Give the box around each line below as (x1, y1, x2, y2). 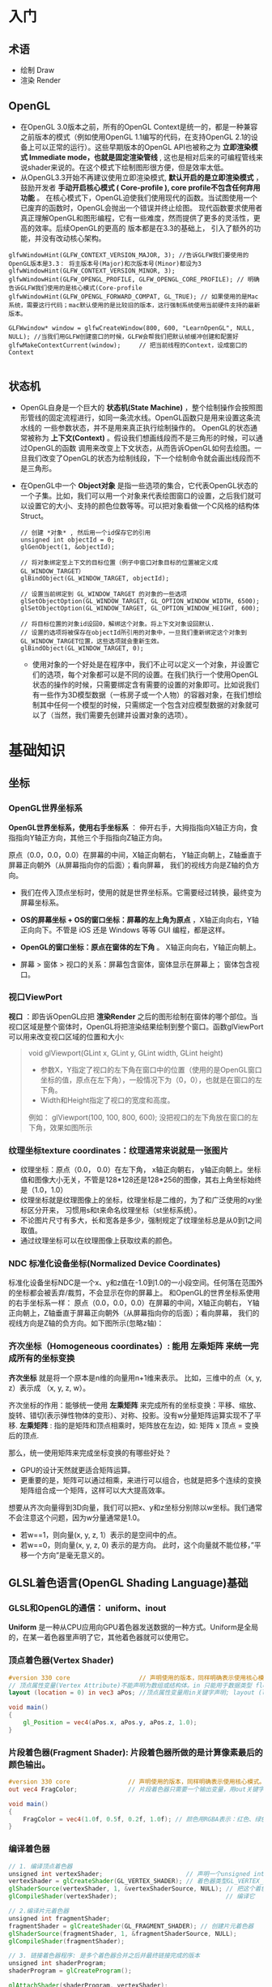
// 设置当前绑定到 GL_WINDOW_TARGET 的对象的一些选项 (19, 589, 188, 598)
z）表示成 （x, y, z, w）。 (8, 1383, 91, 1393)
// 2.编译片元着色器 (8, 1907, 70, 1916)
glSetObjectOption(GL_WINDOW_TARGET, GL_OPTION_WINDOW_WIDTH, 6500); (19, 597, 261, 605)
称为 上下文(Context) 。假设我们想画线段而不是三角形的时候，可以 (34, 433, 257, 443)
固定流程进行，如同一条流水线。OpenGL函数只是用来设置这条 (48, 413, 253, 422)
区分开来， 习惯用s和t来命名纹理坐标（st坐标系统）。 (27, 1205, 202, 1215)
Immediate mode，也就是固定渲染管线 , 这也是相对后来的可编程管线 (29, 152, 257, 162)
